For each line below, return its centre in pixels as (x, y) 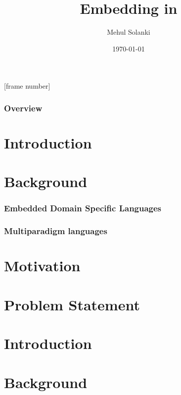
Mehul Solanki (129, 32)
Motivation (42, 266)
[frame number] (27, 86)
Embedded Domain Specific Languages (83, 208)
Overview (23, 108)
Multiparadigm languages (56, 231)
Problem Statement (72, 304)
